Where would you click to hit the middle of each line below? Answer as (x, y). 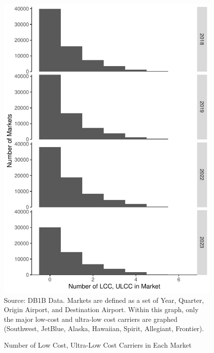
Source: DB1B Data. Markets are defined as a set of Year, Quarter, (104, 300)
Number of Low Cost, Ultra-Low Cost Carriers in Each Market (98, 344)
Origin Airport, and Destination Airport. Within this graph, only (101, 309)
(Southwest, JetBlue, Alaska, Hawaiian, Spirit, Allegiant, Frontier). (104, 328)
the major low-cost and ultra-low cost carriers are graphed (91, 319)
